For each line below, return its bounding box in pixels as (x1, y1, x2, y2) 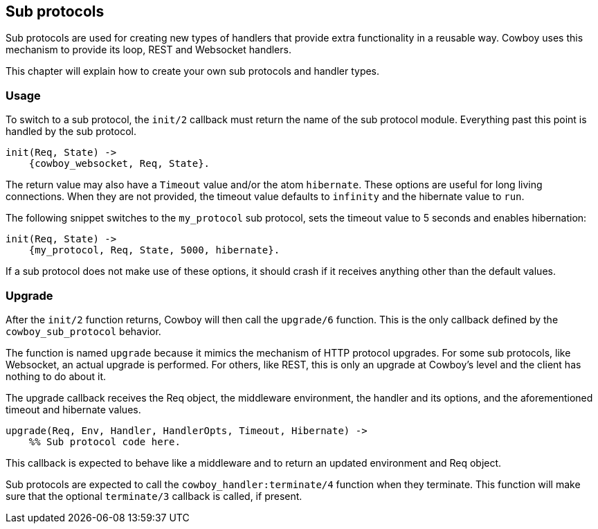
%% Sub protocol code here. (28, 436, 181, 447)
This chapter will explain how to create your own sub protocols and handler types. (6, 65, 380, 78)
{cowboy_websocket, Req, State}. (28, 158, 210, 170)
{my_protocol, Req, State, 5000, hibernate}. (28, 244, 280, 256)
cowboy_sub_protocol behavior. (6, 325, 161, 337)
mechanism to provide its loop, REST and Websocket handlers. (6, 44, 291, 56)
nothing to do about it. (6, 370, 107, 382)
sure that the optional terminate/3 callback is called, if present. (6, 490, 302, 502)
